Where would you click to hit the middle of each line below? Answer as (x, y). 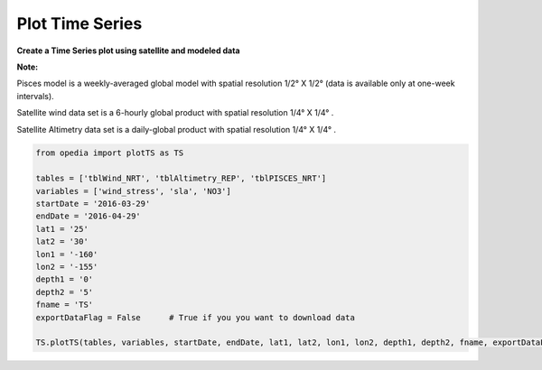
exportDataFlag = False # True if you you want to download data (196, 317)
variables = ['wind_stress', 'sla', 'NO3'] (134, 191)
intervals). (35, 96)
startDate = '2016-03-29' (93, 204)
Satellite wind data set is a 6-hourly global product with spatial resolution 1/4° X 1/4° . (175, 113)
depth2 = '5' (65, 292)
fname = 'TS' (65, 305)
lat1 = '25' (62, 229)
